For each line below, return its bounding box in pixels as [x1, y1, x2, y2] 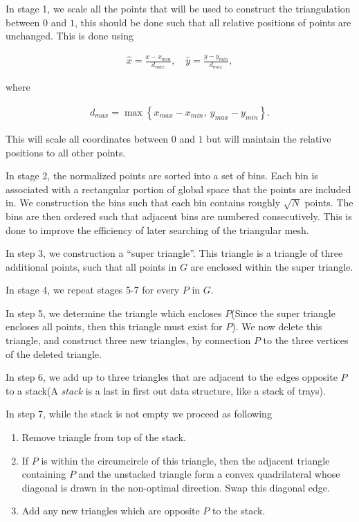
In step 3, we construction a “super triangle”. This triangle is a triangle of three [6, 246, 343, 260]
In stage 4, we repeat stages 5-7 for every [6, 282, 180, 297]
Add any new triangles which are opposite [21, 503, 200, 518]
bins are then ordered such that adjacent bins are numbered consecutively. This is [6, 208, 352, 223]
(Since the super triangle [231, 305, 335, 320]
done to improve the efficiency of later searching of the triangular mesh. [6, 222, 309, 237]
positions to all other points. [6, 145, 126, 159]
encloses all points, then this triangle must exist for [6, 319, 223, 334]
